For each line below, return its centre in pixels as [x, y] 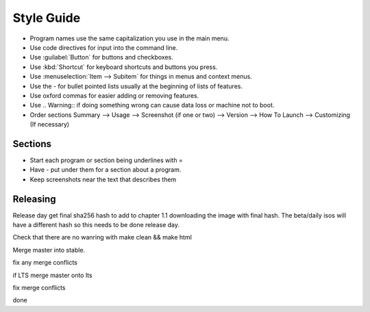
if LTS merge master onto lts [52, 275]
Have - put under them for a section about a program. [106, 170]
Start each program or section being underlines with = [106, 160]
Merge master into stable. [49, 250]
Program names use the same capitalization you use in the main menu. [129, 38]
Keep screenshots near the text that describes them [103, 179]
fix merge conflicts [39, 288]
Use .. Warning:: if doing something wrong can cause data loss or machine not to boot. [152, 105]
